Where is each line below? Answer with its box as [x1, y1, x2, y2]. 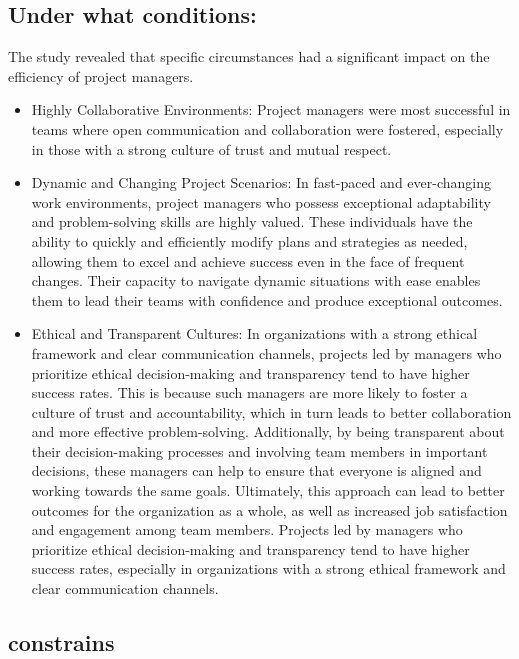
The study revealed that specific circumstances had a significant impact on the [8, 46, 490, 67]
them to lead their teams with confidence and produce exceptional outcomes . [31, 289, 503, 310]
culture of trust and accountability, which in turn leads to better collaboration [31, 401, 512, 422]
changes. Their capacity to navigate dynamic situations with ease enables [31, 270, 481, 291]
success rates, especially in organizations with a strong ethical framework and [31, 558, 506, 579]
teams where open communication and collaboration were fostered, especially [31, 118, 504, 139]
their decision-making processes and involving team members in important [31, 440, 488, 461]
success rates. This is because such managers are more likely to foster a [31, 382, 468, 403]
